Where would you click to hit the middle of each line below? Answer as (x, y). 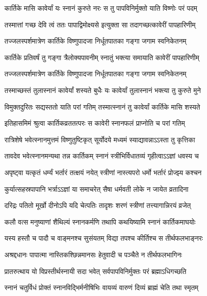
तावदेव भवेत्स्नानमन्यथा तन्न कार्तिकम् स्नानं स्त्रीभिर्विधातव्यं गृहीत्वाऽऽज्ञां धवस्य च (102, 156)
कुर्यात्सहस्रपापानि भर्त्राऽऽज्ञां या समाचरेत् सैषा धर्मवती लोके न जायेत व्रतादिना (97, 189)
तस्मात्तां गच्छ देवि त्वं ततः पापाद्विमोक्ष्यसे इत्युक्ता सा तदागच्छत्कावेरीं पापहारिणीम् (100, 24)
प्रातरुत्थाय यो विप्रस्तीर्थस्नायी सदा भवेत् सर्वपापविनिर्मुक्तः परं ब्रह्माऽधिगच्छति (95, 271)
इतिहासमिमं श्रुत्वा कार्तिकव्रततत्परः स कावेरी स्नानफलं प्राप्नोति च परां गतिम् (95, 123)
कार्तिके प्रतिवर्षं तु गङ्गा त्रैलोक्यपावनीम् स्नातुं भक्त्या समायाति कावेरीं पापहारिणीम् (102, 57)
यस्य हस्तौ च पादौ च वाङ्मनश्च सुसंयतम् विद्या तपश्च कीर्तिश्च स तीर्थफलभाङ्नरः (104, 238)
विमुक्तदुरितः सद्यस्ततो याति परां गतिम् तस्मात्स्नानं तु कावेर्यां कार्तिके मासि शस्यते (102, 106)
